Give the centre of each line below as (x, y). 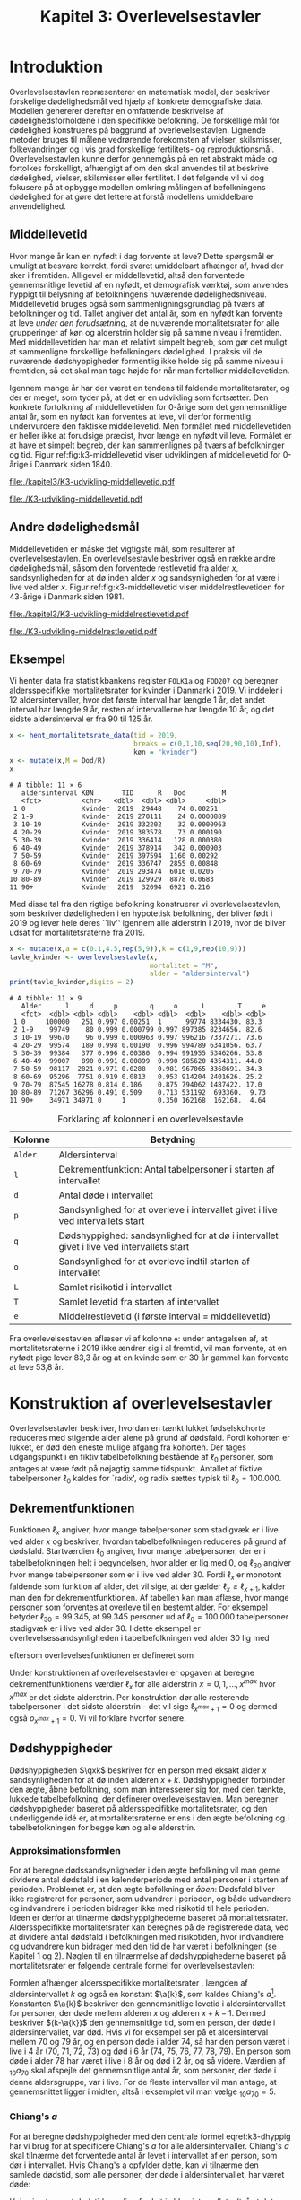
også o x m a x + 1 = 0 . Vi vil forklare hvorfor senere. (98, 1719)
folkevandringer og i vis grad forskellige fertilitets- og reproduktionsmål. (142, 149)
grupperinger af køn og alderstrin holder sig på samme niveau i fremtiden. (146, 332)
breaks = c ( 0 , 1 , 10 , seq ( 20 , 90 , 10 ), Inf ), (208, 744)
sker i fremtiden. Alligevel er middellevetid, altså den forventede (127, 275)
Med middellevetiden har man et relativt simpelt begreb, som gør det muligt (148, 342)
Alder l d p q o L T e (144, 1007)
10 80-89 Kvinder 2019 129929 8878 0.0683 (112, 879)
